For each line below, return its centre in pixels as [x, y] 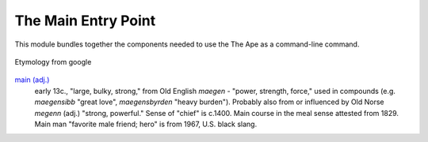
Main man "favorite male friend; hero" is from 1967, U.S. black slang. [146, 124]
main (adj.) [32, 80]
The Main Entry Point [85, 21]
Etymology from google [53, 62]
